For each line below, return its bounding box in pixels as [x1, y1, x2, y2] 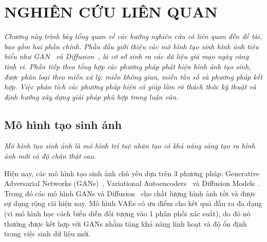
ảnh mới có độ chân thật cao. [4, 151, 96, 161]
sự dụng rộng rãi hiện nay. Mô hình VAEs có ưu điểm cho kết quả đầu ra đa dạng [4, 198, 262, 209]
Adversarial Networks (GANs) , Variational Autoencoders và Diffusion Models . [4, 178, 261, 189]
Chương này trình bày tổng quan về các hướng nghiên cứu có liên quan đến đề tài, [4, 31, 262, 42]
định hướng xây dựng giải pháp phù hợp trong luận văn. [4, 91, 179, 102]
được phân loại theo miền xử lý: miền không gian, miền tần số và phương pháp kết [4, 71, 262, 82]
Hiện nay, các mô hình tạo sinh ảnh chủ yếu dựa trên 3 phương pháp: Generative [4, 167, 260, 178]
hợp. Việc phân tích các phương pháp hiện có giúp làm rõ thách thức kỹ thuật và [4, 81, 256, 92]
